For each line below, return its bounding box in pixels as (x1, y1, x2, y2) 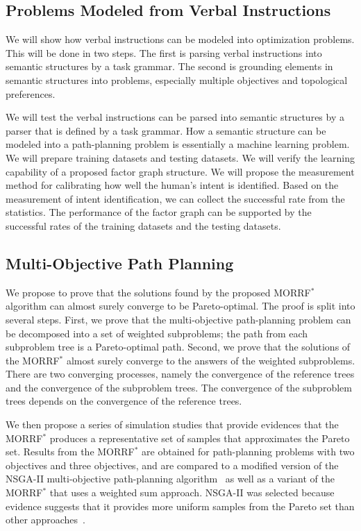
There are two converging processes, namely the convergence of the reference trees (6, 366, 355, 381)
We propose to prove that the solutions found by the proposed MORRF (6, 285, 311, 299)
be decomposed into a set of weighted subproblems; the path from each (6, 326, 308, 340)
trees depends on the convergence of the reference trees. (6, 394, 242, 408)
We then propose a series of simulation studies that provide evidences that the (6, 417, 339, 432)
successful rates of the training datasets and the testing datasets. (6, 218, 281, 233)
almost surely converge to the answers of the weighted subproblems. (66, 353, 355, 367)
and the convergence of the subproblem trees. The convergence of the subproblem (6, 380, 352, 394)
